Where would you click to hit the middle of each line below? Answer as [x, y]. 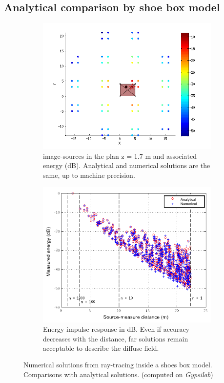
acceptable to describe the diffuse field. [101, 348]
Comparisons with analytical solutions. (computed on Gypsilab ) [118, 374]
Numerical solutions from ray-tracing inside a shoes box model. [118, 365]
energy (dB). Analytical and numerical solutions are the [127, 165]
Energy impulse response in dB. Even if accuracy [116, 329]
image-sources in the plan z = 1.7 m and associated [120, 156]
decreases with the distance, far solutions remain [116, 338]
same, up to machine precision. [89, 175]
